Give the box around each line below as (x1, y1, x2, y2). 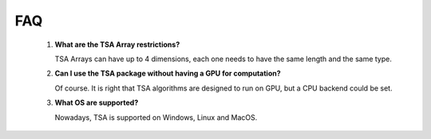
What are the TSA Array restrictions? (54, 40, 180, 49)
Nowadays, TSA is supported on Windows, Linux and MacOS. (54, 112, 258, 122)
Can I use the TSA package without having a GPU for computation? (54, 68, 281, 79)
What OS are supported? (54, 98, 139, 107)
